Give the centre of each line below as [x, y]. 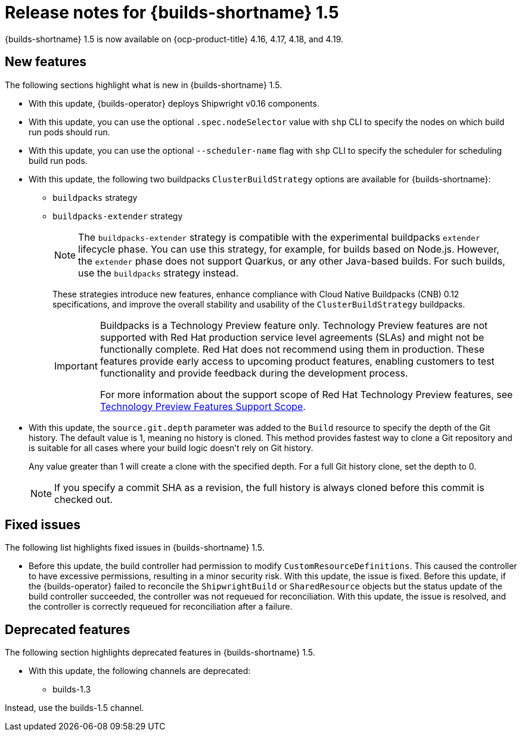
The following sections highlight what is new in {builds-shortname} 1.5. [144, 85]
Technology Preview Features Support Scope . [203, 406]
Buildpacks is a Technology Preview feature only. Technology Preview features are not [294, 325]
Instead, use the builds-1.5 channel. [74, 708]
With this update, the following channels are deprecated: [140, 671]
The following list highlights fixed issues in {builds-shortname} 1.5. [135, 548]
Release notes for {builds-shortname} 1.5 [172, 13]
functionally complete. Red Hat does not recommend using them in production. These [292, 349]
